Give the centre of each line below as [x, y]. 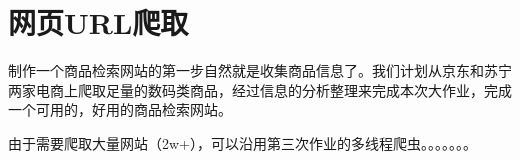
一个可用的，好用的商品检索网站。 [120, 109]
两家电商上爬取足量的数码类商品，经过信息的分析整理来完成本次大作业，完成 [260, 89]
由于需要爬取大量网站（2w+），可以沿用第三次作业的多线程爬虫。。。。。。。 [242, 142]
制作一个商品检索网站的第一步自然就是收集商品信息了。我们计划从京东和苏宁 [260, 70]
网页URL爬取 [98, 22]
